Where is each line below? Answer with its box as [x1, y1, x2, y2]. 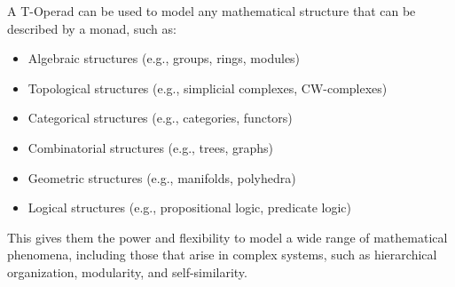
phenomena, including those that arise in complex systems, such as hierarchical [7, 245, 437, 264]
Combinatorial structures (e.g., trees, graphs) [27, 138, 274, 156]
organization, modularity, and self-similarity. [7, 262, 247, 281]
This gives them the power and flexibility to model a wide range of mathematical [7, 227, 448, 246]
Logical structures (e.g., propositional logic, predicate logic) [27, 198, 352, 217]
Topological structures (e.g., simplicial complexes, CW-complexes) [27, 78, 388, 97]
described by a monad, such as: [7, 19, 177, 37]
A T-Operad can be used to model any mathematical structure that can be [7, 2, 416, 20]
